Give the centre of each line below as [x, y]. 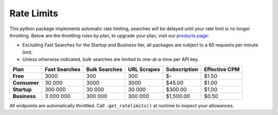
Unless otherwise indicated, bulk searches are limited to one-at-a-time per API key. [111, 59]
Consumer [26, 83]
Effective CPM [222, 69]
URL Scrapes [144, 69]
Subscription [182, 69]
